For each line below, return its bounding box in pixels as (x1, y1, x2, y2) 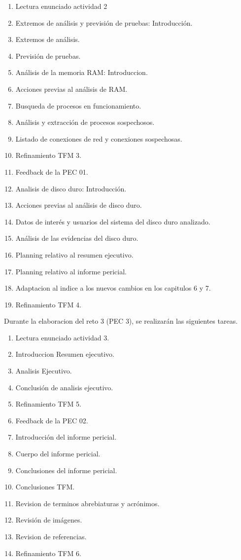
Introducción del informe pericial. (15, 432, 117, 442)
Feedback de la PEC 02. (15, 415, 88, 425)
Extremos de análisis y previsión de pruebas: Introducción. (15, 17, 193, 28)
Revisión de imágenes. (15, 515, 82, 525)
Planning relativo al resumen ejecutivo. (15, 249, 134, 260)
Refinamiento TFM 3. (15, 150, 81, 160)
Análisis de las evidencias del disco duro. (15, 233, 138, 243)
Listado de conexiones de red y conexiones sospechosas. (15, 133, 182, 144)
